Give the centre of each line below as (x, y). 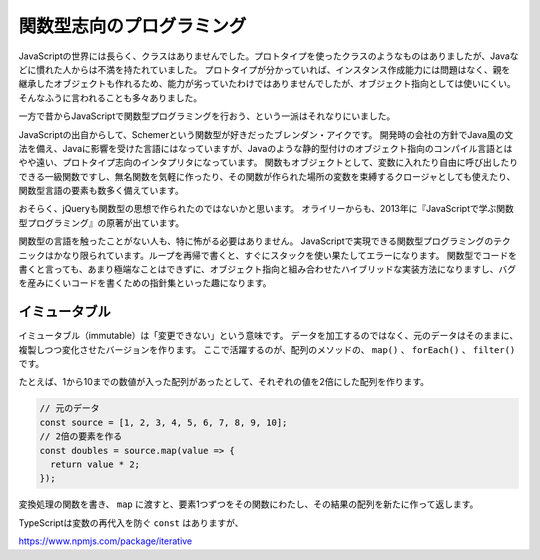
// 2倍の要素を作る (81, 436)
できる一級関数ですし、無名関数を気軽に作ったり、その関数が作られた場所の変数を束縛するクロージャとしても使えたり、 (267, 176)
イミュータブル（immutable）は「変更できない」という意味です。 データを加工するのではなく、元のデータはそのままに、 (268, 336)
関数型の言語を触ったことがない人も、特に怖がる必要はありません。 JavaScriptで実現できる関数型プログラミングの (256, 241)
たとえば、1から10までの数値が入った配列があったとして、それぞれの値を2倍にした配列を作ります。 (224, 382)
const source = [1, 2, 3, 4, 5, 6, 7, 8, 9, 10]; (163, 422)
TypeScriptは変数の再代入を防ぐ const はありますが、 (131, 522)
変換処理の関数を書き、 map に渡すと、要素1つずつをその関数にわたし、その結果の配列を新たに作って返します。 (248, 504)
